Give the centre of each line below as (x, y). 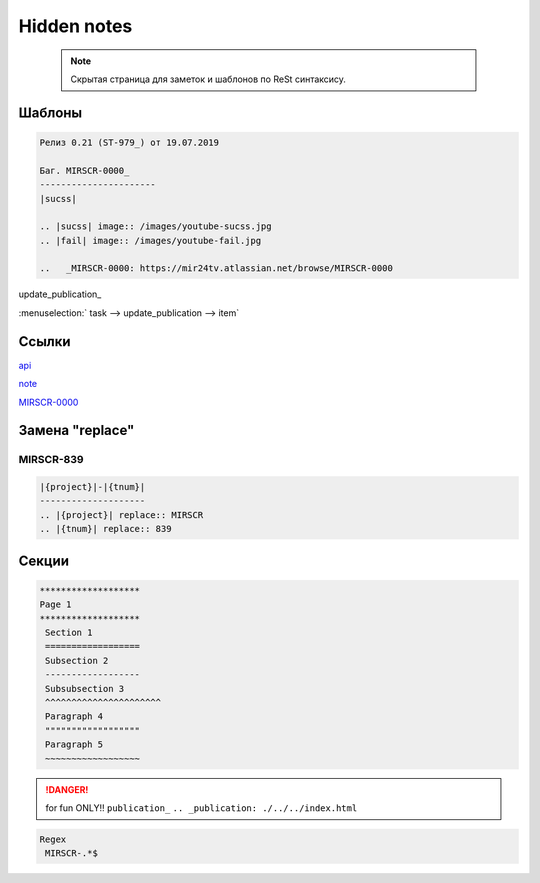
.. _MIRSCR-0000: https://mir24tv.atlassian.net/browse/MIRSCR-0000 (216, 268)
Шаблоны (50, 112)
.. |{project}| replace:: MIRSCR (121, 514)
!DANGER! (67, 789)
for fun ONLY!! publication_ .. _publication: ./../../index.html (201, 807)
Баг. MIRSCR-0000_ (84, 170)
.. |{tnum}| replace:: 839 (105, 529)
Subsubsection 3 (85, 688)
